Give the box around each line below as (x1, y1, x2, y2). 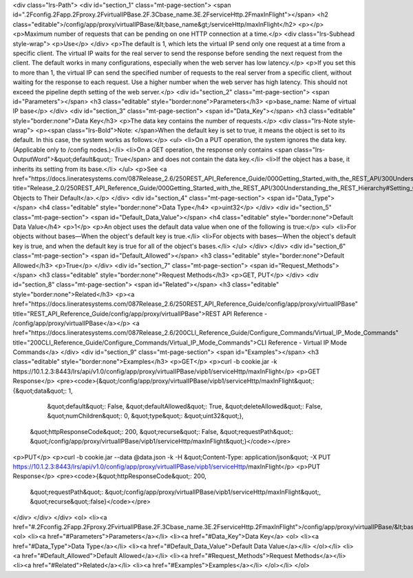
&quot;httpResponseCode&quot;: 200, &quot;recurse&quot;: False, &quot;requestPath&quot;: (30, 427, 294, 435)
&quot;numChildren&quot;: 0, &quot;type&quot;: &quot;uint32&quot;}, (47, 412, 244, 420)
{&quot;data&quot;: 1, (12, 386, 73, 395)
